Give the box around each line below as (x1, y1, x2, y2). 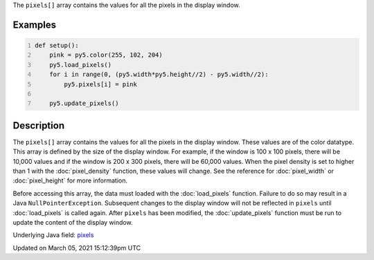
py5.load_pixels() (49, 61, 112, 68)
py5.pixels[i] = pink (63, 80, 138, 88)
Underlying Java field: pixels (12, 231, 94, 239)
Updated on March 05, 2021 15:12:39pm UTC (12, 243, 141, 252)
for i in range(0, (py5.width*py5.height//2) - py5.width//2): (49, 71, 269, 79)
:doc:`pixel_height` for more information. (12, 176, 128, 185)
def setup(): (35, 41, 79, 49)
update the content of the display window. (12, 218, 133, 226)
